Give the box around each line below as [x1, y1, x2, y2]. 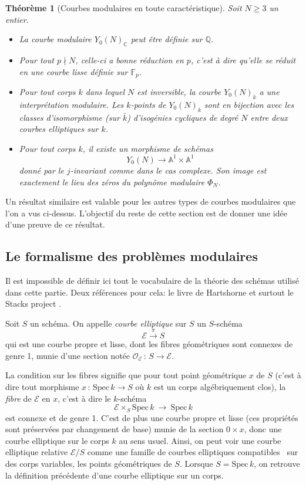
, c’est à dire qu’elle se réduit [190, 53, 296, 66]
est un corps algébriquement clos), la [154, 381, 286, 393]
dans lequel [85, 86, 125, 98]
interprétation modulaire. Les [19, 98, 124, 110]
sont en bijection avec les [204, 98, 294, 110]
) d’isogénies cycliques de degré [127, 111, 238, 123]
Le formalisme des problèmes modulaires [5, 247, 258, 265]
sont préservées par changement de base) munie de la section [5, 423, 224, 435]
